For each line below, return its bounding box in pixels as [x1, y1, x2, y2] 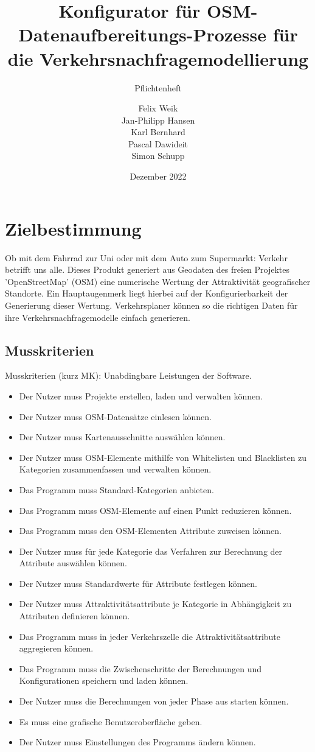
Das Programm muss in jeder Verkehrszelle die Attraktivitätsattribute [19, 630, 281, 642]
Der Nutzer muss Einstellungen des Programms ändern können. [19, 736, 256, 748]
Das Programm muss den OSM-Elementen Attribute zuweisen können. [19, 524, 282, 537]
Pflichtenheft [134, 81, 182, 94]
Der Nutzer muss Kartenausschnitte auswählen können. [19, 430, 226, 443]
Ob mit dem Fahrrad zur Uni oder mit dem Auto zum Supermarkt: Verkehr [5, 251, 288, 264]
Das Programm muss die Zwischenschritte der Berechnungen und [19, 662, 261, 675]
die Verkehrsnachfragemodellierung [7, 46, 309, 71]
